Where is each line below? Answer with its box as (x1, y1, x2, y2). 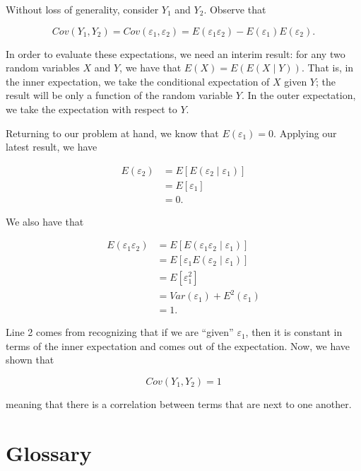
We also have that (6, 214, 84, 228)
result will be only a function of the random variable (6, 88, 233, 103)
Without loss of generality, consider (6, 2, 159, 16)
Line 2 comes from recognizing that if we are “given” (6, 325, 234, 339)
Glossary (6, 438, 92, 467)
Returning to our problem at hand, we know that (6, 125, 219, 140)
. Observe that (203, 2, 266, 16)
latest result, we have (6, 139, 97, 154)
